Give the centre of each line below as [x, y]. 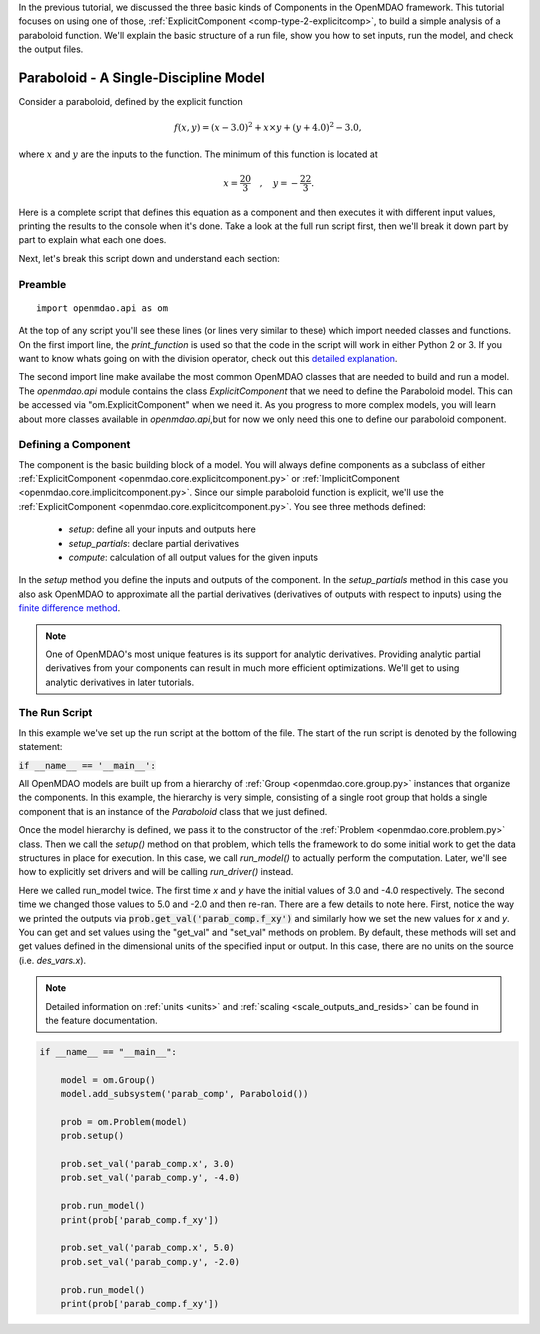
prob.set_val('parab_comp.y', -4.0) [150, 1178]
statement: [40, 747]
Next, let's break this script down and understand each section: [149, 258]
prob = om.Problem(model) [124, 1121]
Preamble [42, 284]
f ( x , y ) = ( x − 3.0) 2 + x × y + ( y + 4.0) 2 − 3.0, [267, 127]
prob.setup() [92, 1136]
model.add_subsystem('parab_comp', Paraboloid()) [184, 1094]
